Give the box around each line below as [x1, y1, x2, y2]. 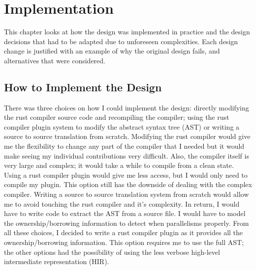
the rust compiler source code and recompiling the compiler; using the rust [4, 112, 229, 122]
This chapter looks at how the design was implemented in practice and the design [4, 27, 250, 37]
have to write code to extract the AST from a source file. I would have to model [4, 208, 246, 218]
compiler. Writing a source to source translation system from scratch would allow [4, 189, 249, 199]
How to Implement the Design [4, 79, 162, 94]
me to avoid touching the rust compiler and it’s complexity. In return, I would [4, 198, 240, 209]
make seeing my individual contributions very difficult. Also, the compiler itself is [4, 150, 249, 161]
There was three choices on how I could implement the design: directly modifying [4, 102, 249, 112]
